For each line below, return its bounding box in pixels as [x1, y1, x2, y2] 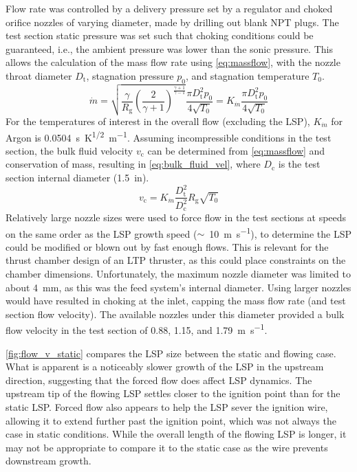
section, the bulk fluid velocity [6, 143, 133, 157]
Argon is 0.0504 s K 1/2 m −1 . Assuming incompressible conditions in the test [6, 128, 332, 144]
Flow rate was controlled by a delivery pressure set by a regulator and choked [6, 1, 333, 15]
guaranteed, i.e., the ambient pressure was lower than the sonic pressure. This [6, 41, 333, 56]
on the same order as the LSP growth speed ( [6, 226, 197, 240]
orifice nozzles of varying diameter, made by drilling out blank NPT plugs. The [6, 14, 339, 29]
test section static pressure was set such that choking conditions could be [6, 28, 314, 43]
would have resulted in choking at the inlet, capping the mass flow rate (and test [6, 293, 346, 308]
